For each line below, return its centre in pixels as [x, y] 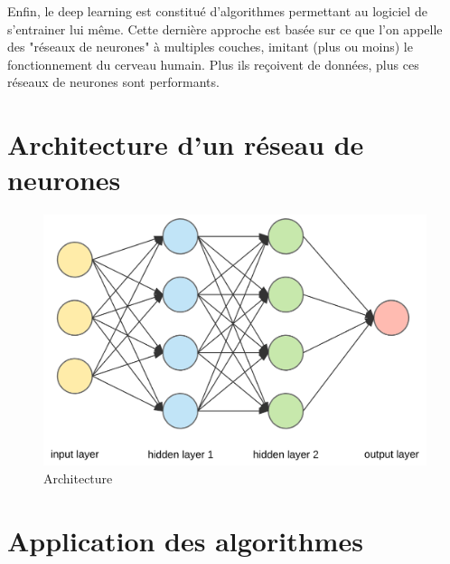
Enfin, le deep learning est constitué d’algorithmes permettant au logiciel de [217, 11]
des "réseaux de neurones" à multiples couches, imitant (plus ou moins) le [210, 47]
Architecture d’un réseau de [186, 144]
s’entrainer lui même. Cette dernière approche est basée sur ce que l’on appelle [225, 29]
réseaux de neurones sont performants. [113, 82]
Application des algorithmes [185, 540]
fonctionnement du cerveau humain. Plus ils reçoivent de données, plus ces [213, 64]
